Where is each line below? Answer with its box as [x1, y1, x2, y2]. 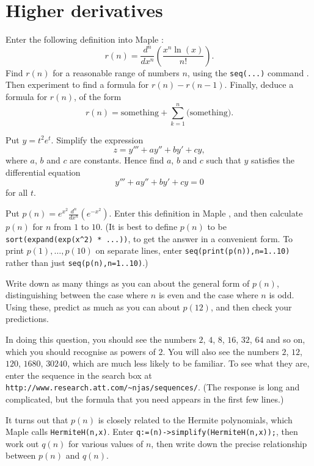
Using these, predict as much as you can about [5, 300, 180, 313]
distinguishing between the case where [5, 289, 148, 301]
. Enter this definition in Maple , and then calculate [109, 207, 303, 220]
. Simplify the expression [51, 133, 144, 146]
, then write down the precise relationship [151, 437, 307, 450]
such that [206, 154, 241, 167]
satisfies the [251, 154, 295, 167]
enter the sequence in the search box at [5, 368, 152, 381]
